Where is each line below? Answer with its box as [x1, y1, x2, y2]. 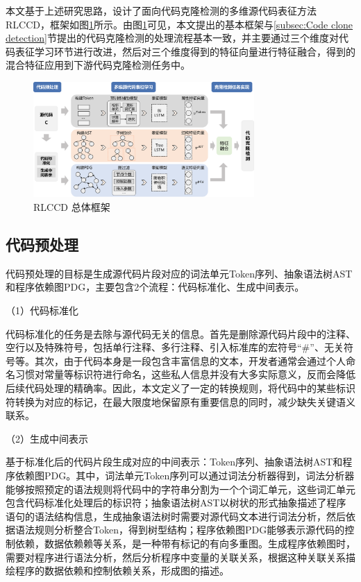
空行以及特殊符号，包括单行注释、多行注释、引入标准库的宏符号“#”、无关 [6, 340, 344, 354]
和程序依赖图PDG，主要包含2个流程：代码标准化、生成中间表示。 [6, 280, 305, 294]
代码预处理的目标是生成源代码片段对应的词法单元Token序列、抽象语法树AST [6, 266, 353, 280]
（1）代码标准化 [6, 303, 78, 317]
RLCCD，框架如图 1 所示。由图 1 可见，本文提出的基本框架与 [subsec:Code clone [6, 17, 353, 31]
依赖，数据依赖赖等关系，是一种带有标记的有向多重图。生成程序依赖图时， [15, 536, 355, 550]
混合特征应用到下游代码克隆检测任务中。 [6, 58, 190, 72]
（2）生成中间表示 [6, 431, 88, 445]
